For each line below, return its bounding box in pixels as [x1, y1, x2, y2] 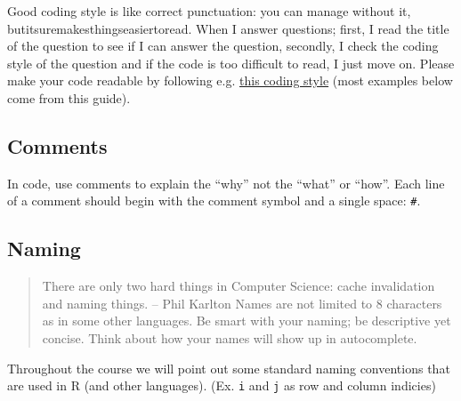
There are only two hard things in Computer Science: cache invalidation [42, 277, 435, 295]
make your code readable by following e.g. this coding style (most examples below [7, 71, 453, 90]
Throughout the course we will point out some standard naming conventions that [7, 358, 450, 377]
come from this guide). [7, 88, 131, 107]
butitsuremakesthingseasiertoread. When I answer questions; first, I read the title [7, 19, 449, 37]
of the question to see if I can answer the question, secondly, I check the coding [7, 36, 439, 55]
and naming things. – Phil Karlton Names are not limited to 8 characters [42, 293, 442, 312]
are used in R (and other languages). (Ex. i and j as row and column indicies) [7, 376, 436, 395]
